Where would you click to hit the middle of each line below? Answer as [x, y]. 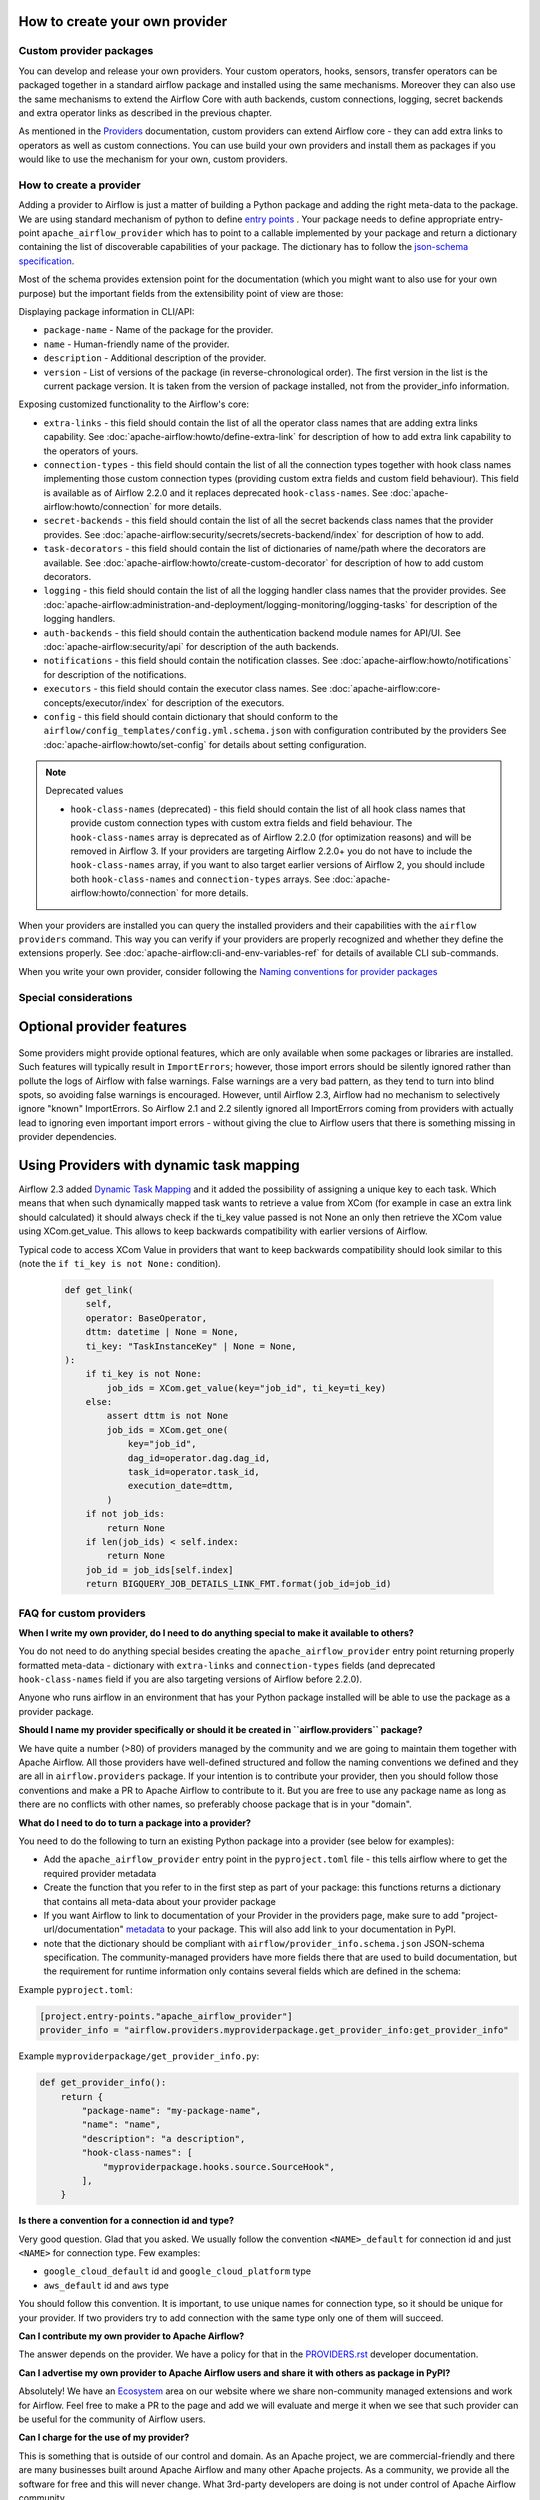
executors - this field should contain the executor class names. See [185, 689]
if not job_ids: [125, 1514]
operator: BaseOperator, [146, 1318]
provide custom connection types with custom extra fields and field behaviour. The [241, 823]
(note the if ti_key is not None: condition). [120, 1263]
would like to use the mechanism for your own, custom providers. [153, 159]
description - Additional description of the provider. [155, 358]
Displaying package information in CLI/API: [106, 311]
